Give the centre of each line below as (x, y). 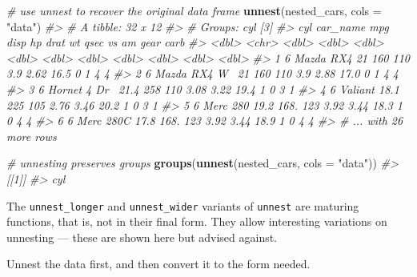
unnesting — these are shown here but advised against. (142, 237)
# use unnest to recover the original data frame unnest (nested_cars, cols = (194, 10)
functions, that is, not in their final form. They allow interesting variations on (197, 221)
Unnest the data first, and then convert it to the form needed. (158, 264)
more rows (32, 136)
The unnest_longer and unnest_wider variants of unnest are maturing (183, 205)
